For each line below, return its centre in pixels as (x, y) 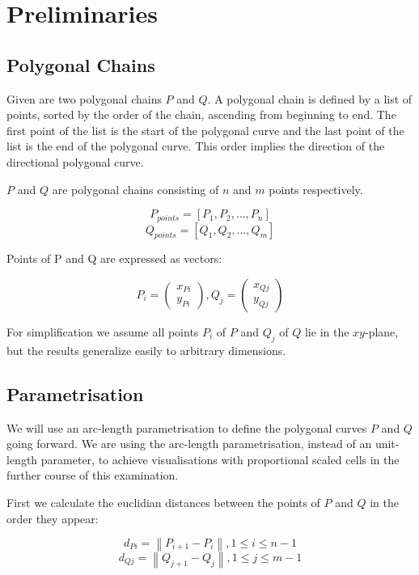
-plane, (381, 331)
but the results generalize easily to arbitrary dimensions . (146, 350)
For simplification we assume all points (103, 331)
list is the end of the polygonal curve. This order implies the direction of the (196, 146)
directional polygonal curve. (75, 161)
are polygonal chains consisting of (135, 189)
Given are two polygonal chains (84, 98)
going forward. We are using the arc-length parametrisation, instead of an (189, 444)
